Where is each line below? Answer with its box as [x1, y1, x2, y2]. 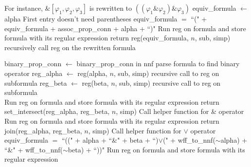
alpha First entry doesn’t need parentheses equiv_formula [4, 14, 178, 23]
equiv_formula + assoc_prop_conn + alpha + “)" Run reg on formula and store [4, 23, 246, 33]
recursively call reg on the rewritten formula [4, 42, 136, 52]
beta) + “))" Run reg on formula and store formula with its [68, 144, 245, 154]
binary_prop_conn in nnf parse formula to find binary [76, 58, 240, 69]
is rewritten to [89, 3, 132, 13]
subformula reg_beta [4, 77, 67, 88]
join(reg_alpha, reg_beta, [4, 125, 82, 135]
